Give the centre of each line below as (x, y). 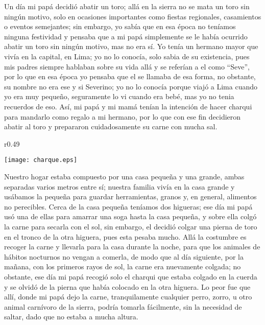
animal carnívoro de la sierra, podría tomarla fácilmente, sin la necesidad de (123, 306)
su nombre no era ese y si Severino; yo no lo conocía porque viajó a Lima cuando (131, 86)
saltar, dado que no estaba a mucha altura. (71, 317)
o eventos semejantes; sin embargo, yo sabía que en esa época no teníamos (120, 26)
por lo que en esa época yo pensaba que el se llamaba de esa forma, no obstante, (130, 76)
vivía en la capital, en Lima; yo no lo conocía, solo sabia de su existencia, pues (127, 56)
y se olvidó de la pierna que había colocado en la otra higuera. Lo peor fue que (127, 286)
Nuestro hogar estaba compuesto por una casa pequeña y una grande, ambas (124, 176)
